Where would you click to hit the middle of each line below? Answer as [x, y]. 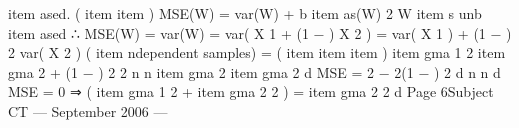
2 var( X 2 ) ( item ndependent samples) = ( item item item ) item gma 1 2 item [257, 52]
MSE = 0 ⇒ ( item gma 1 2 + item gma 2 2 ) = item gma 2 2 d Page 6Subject [251, 91]
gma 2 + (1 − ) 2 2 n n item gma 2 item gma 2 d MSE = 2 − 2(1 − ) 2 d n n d [254, 71]
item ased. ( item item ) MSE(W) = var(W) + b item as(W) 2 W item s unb [245, 13]
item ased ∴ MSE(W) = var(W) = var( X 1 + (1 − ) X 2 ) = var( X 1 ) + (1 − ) [260, 32]
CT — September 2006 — [88, 110]
